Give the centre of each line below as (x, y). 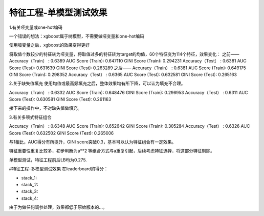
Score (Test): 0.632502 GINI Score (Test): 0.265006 (62, 133)
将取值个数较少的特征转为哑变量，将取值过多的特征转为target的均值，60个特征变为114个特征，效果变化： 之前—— (124, 54)
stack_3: (30, 191)
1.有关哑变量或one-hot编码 (36, 27)
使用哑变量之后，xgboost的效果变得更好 (49, 45)
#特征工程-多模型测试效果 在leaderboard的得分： (59, 169)
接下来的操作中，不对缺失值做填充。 (45, 108)
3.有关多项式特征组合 (30, 117)
